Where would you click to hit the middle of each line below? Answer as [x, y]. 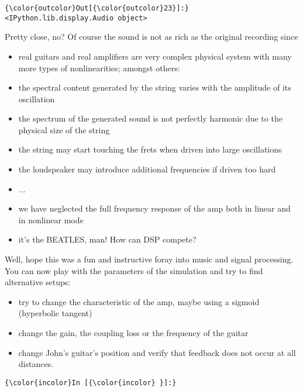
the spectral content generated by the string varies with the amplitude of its [155, 87]
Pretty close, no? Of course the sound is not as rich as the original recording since [151, 37]
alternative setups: [38, 282]
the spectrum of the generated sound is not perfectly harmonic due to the [150, 118]
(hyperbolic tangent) [55, 313]
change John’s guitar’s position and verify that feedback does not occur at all [157, 352]
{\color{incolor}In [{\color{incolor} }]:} [91, 383]
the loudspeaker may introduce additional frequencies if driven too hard [147, 169]
